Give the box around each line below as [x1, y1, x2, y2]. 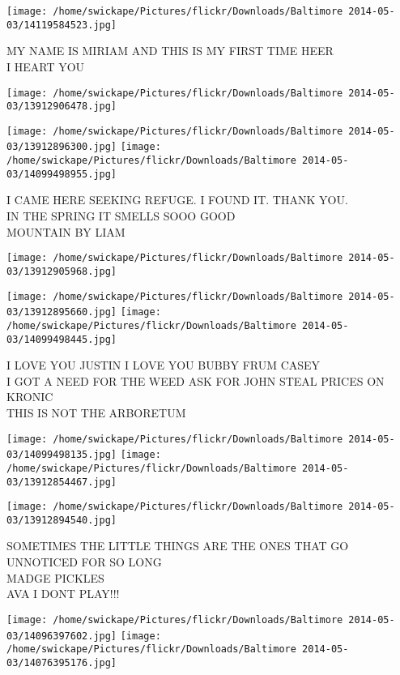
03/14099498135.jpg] [6, 449, 117, 461]
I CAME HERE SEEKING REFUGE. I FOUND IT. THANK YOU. [6, 191, 348, 208]
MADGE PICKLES [6, 569, 104, 586]
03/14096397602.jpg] [6, 630, 117, 642]
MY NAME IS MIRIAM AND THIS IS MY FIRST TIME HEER [6, 42, 334, 59]
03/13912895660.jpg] [6, 306, 117, 318]
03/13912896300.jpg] [6, 141, 117, 153]
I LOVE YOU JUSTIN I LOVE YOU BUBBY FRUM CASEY [6, 357, 321, 374]
